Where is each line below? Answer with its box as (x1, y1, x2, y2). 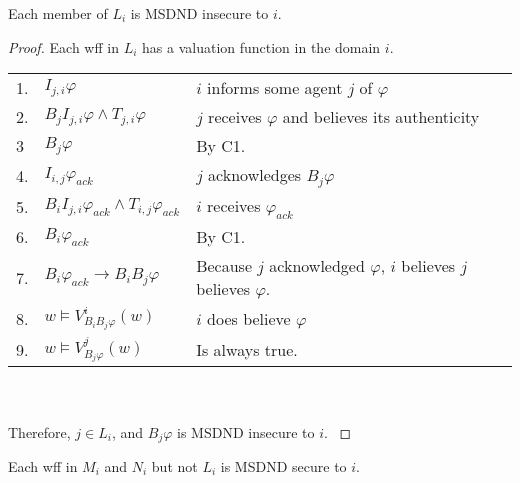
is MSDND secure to (220, 455, 347, 476)
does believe (207, 306, 291, 330)
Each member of (8, 3, 108, 23)
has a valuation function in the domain (142, 36, 381, 57)
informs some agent (207, 76, 343, 100)
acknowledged (269, 254, 365, 278)
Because (196, 254, 253, 278)
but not (151, 455, 198, 476)
